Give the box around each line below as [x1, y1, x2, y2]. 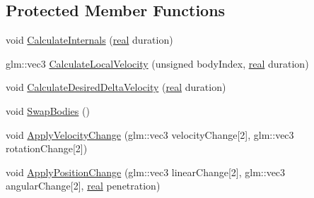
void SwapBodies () [6, 103, 90, 118]
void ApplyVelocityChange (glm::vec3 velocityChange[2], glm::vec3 [6, 127, 294, 142]
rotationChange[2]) [6, 141, 88, 156]
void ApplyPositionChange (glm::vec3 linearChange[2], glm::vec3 [6, 164, 286, 179]
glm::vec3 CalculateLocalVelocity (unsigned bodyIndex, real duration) [6, 56, 309, 70]
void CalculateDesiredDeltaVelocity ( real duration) [6, 80, 226, 94]
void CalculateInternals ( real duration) [6, 32, 173, 47]
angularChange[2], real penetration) [6, 178, 161, 193]
